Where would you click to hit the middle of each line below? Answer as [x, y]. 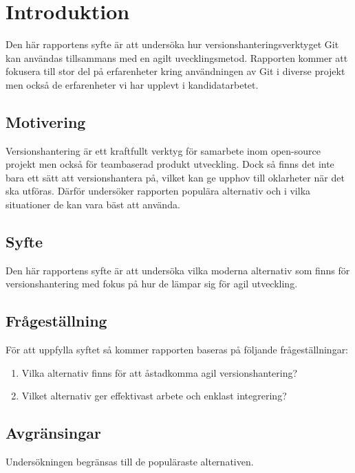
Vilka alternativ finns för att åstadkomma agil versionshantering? [160, 372]
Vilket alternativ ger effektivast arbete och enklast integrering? [154, 396]
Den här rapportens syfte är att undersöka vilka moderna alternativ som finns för [178, 270]
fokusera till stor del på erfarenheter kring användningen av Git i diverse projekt [175, 71]
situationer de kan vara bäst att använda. [93, 205]
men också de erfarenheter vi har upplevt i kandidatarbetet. [132, 84]
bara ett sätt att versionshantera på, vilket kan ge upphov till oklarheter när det [175, 177]
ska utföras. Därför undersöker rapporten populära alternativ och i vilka [158, 191]
